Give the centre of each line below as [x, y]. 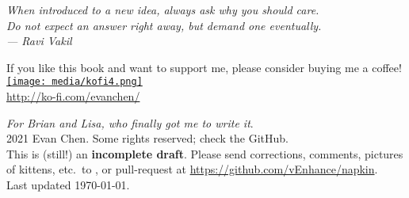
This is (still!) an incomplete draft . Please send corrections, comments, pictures [205, 153]
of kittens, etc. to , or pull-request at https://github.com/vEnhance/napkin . [192, 169]
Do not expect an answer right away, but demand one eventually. [164, 25]
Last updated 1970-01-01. [68, 185]
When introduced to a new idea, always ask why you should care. [163, 10]
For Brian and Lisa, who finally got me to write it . [130, 122]
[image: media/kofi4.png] [75, 82]
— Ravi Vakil [39, 41]
